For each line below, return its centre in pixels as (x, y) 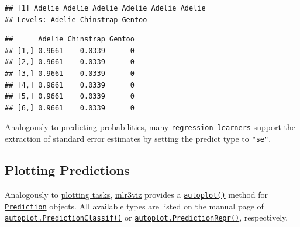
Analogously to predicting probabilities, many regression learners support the (150, 127)
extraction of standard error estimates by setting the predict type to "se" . (138, 138)
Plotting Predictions (67, 170)
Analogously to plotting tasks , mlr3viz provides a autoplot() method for (137, 194)
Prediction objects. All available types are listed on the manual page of (134, 206)
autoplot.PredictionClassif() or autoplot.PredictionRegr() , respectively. (146, 217)
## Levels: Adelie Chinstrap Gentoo (76, 20)
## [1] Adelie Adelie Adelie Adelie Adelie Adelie (105, 8)
